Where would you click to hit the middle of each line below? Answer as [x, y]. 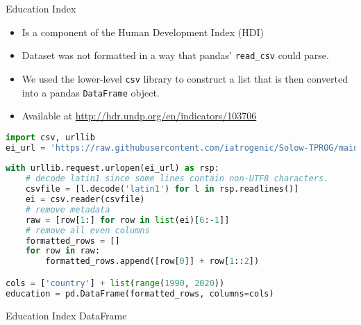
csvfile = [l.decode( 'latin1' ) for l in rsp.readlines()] [162, 189]
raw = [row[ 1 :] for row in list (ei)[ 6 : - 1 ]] [127, 220]
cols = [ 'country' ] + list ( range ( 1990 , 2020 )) [115, 283]
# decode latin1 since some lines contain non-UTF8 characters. [177, 179]
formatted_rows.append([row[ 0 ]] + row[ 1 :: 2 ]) [152, 261]
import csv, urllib [50, 137]
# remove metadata [68, 209]
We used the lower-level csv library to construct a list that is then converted [185, 78]
